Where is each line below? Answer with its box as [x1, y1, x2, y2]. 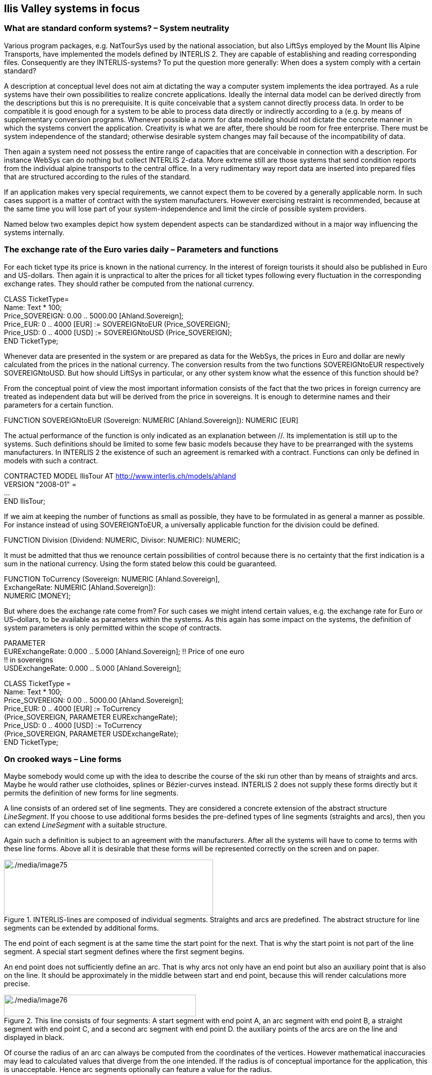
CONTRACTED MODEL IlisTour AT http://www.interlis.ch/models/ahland [4, 471, 236, 480]
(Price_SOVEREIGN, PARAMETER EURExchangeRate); [4, 712, 178, 721]
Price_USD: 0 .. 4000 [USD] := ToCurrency [4, 721, 142, 729]
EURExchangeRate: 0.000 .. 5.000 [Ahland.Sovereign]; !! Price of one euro [4, 647, 245, 656]
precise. [4, 979, 30, 988]
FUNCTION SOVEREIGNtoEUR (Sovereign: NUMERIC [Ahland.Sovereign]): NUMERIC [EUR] [4, 416, 298, 424]
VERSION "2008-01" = [4, 480, 77, 488]
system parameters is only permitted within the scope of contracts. [4, 623, 222, 632]
